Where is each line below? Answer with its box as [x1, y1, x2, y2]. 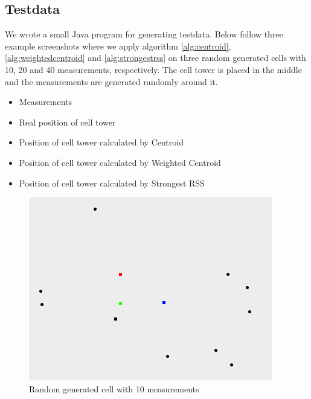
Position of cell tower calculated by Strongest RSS [19, 176, 205, 189]
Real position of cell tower [19, 115, 116, 128]
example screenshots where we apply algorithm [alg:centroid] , [5, 39, 231, 52]
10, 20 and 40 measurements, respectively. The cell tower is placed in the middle [5, 63, 302, 75]
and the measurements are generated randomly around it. [5, 75, 218, 88]
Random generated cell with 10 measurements [29, 382, 199, 395]
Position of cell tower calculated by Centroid [19, 136, 184, 148]
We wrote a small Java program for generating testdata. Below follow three [5, 28, 283, 40]
